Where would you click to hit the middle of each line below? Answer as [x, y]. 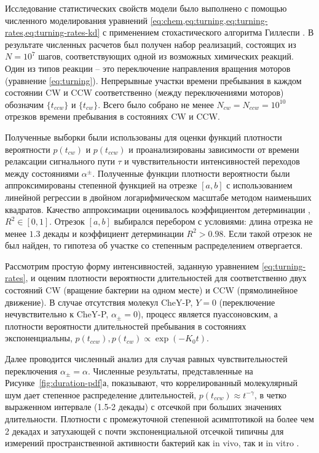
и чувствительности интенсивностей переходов [212, 161]
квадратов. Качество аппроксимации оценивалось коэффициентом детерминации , [158, 209]
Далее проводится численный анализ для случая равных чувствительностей [146, 359]
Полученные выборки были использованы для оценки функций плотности [144, 137]
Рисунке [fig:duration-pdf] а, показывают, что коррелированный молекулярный [151, 383]
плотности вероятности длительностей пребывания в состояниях [126, 326]
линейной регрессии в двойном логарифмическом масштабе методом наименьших [158, 197]
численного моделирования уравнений [76, 20]
